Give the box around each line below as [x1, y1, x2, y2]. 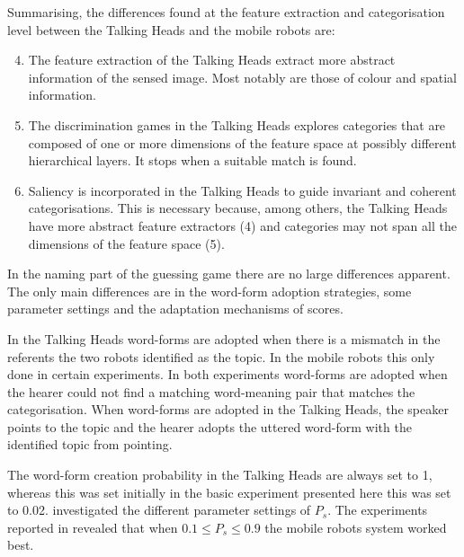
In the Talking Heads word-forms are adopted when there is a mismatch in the [7, 329, 441, 348]
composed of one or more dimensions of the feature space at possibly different [28, 133, 457, 152]
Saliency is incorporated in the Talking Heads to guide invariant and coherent [28, 181, 457, 199]
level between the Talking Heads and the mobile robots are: [7, 20, 335, 39]
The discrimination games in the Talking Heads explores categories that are [28, 115, 446, 134]
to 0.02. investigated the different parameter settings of [7, 500, 311, 519]
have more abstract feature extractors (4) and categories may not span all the [28, 216, 457, 234]
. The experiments [327, 500, 428, 519]
